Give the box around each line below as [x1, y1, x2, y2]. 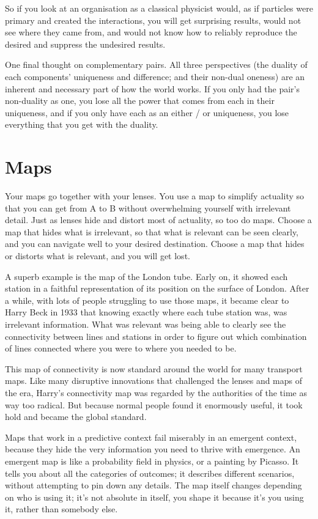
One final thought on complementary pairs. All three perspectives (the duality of [5, 58, 308, 71]
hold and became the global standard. [5, 410, 147, 423]
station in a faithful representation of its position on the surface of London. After [5, 282, 309, 295]
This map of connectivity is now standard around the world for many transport [5, 362, 303, 375]
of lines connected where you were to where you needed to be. [5, 342, 237, 355]
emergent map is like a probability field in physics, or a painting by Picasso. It [5, 454, 299, 467]
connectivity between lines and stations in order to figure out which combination [5, 329, 307, 342]
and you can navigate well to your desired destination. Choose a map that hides [5, 237, 305, 250]
